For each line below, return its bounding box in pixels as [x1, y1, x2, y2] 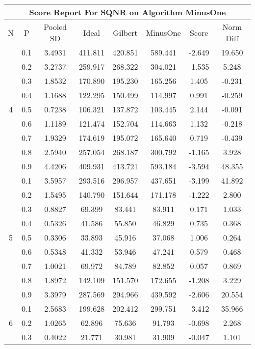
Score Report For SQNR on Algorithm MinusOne [29, 6, 226, 18]
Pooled [43, 21, 67, 32]
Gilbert [113, 27, 138, 38]
